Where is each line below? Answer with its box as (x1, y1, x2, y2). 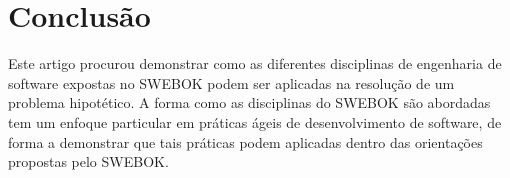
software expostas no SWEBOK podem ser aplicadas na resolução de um (8, 72, 455, 93)
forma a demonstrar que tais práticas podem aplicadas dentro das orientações (8, 131, 483, 152)
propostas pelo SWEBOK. (8, 151, 169, 172)
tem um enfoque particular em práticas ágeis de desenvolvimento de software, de (8, 111, 502, 132)
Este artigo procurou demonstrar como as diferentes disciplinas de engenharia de (8, 53, 502, 74)
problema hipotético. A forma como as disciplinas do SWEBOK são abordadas (8, 92, 491, 113)
